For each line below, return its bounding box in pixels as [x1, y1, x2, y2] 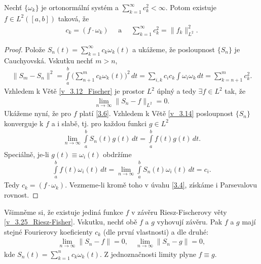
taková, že [58, 13, 89, 23]
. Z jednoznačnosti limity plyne [100, 248, 196, 259]
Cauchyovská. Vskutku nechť [4, 55, 93, 65]
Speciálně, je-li [4, 148, 49, 159]
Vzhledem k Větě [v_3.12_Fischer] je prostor [4, 86, 144, 96]
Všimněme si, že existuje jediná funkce [4, 206, 124, 217]
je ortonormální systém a [41, 2, 119, 12]
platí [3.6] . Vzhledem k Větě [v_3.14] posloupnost [79, 108, 233, 119]
